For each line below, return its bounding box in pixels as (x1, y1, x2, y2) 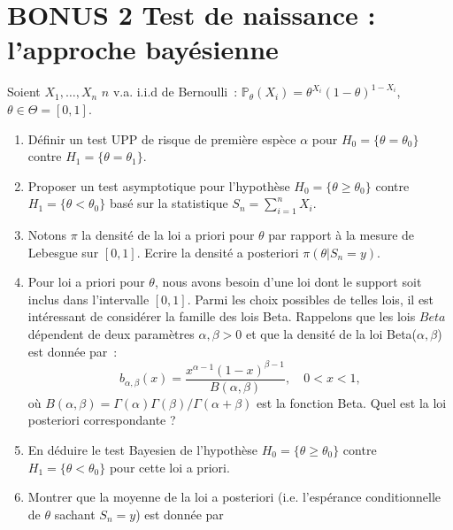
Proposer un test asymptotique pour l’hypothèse (27, 176, 290, 195)
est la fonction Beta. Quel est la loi (257, 393, 447, 411)
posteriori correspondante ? (27, 411, 176, 429)
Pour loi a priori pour (27, 273, 145, 291)
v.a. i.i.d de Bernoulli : (112, 82, 238, 101)
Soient (7, 82, 41, 101)
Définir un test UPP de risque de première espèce (27, 129, 296, 148)
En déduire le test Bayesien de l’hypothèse (27, 440, 258, 458)
